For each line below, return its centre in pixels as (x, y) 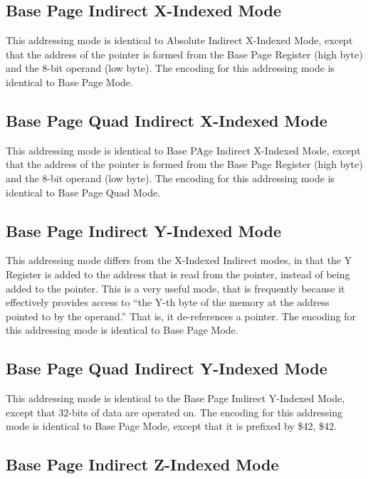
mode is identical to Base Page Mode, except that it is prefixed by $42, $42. (171, 426)
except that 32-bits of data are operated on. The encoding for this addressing (174, 412)
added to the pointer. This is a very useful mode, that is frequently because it (175, 288)
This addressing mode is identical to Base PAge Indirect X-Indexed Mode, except (183, 150)
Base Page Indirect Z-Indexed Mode (142, 464)
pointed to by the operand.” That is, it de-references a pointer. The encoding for (181, 316)
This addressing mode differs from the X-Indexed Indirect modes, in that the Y (179, 260)
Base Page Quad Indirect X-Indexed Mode (167, 120)
